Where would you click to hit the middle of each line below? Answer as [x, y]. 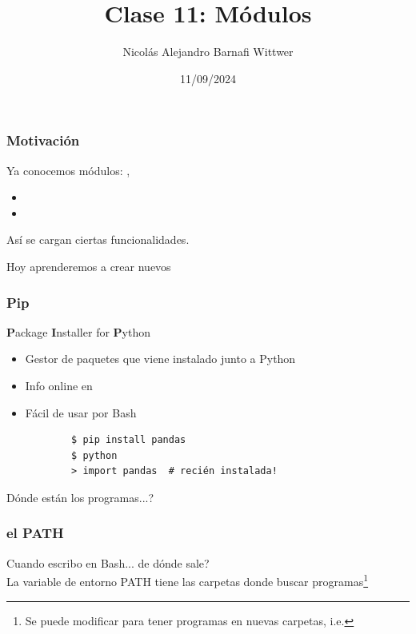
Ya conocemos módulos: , [68, 170]
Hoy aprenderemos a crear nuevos [89, 266]
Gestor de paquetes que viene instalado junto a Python [160, 359]
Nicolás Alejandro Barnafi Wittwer [208, 52]
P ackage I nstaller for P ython [78, 331]
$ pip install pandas [129, 440]
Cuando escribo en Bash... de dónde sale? [108, 562]
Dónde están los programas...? [80, 497]
